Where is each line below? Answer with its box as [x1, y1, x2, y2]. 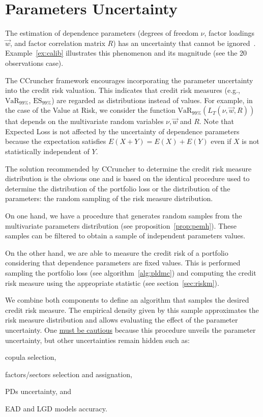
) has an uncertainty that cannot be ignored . [113, 37, 256, 48]
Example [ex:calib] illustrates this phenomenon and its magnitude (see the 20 [5, 47, 247, 58]
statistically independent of [5, 146, 90, 157]
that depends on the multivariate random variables [5, 116, 164, 127]
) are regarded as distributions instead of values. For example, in [51, 94, 253, 105]
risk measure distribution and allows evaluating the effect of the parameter [5, 314, 238, 325]
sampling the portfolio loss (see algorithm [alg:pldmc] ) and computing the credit [5, 267, 256, 278]
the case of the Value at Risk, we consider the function [5, 105, 176, 115]
